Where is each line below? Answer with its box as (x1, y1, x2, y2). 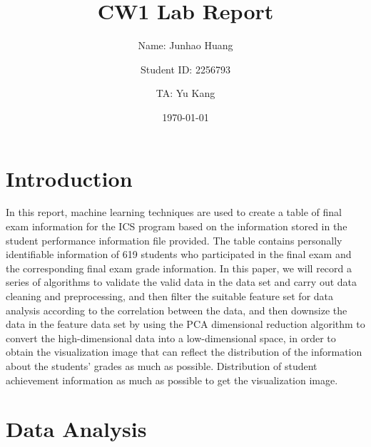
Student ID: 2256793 (141, 61, 230, 76)
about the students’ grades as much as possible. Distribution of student (6, 358, 317, 373)
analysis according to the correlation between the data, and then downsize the (6, 302, 347, 317)
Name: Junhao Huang (138, 38, 233, 53)
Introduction (6, 163, 133, 192)
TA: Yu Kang (156, 86, 215, 101)
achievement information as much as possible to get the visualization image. (6, 372, 338, 387)
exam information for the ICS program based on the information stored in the (6, 219, 347, 234)
